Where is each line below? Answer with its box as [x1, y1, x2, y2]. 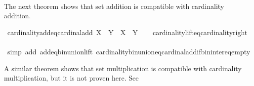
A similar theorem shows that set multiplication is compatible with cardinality [4, 63, 242, 73]
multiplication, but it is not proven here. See [4, 73, 139, 83]
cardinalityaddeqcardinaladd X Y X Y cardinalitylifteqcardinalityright [7, 27, 248, 37]
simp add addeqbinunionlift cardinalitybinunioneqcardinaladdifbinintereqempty [7, 46, 251, 56]
